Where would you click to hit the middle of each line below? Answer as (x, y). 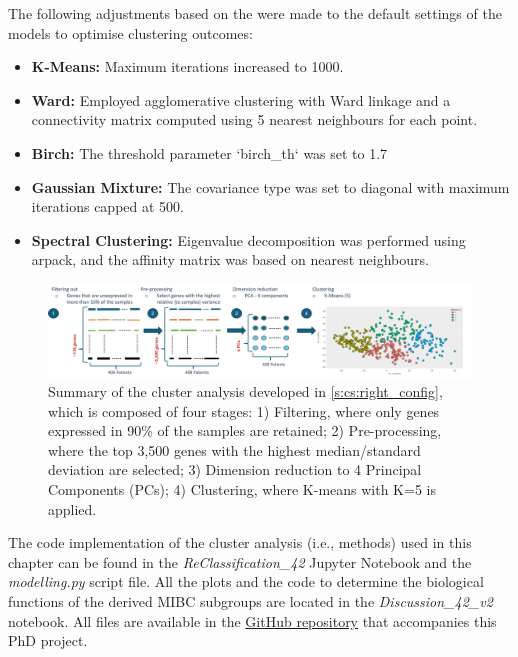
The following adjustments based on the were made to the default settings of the (255, 13)
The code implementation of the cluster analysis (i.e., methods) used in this (240, 542)
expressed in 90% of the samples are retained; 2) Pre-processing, (245, 430)
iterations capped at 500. (107, 206)
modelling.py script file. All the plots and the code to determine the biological (246, 581)
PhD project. (48, 640)
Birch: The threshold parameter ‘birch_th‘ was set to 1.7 (209, 152)
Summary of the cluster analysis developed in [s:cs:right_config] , (245, 391)
